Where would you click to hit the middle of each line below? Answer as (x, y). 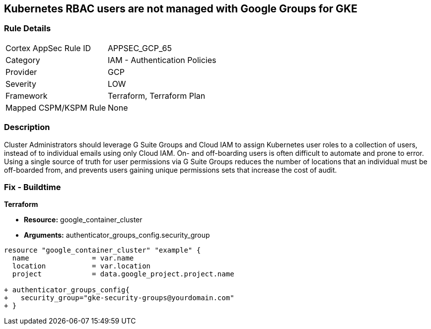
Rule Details (28, 29)
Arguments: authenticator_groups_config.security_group (117, 235)
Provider (21, 72)
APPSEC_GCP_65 (140, 48)
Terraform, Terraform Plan (157, 96)
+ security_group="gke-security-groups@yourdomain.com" (119, 298)
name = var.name (73, 258)
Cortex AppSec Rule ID (48, 48)
